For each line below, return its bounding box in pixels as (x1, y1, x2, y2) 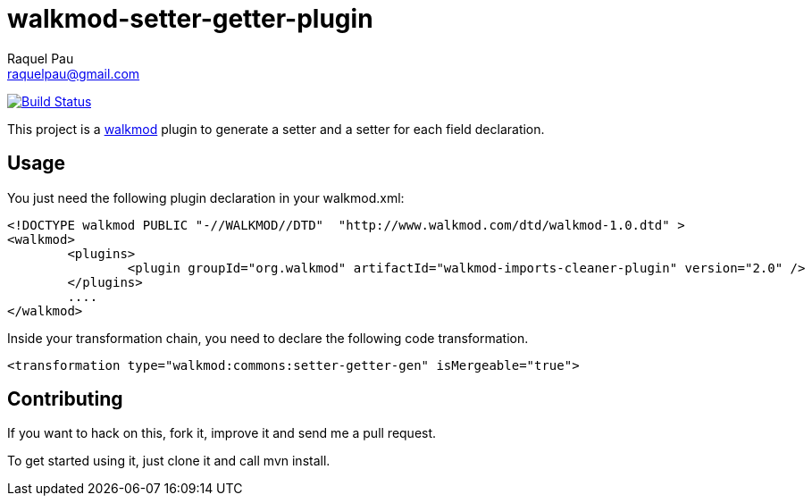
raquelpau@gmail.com (7, 65, 140, 81)
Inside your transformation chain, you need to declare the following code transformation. (7, 330, 529, 346)
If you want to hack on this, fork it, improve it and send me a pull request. (7, 425, 437, 441)
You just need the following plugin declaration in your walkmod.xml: (7, 189, 405, 205)
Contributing (7, 388, 123, 411)
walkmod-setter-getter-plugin (7, 4, 373, 34)
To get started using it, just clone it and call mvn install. (7, 453, 331, 469)
